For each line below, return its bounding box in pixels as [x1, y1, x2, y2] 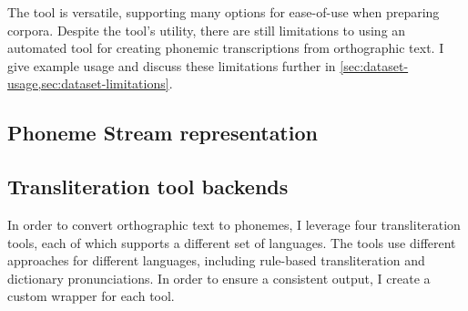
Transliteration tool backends [7, 172, 289, 201]
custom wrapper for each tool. [7, 286, 175, 306]
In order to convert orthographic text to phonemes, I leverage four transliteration [7, 214, 461, 233]
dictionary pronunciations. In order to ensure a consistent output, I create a [7, 268, 431, 287]
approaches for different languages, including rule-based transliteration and [7, 251, 425, 270]
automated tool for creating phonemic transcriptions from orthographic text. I [7, 38, 444, 57]
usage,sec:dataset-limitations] [7, 74, 169, 93]
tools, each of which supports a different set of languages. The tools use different [7, 233, 456, 252]
